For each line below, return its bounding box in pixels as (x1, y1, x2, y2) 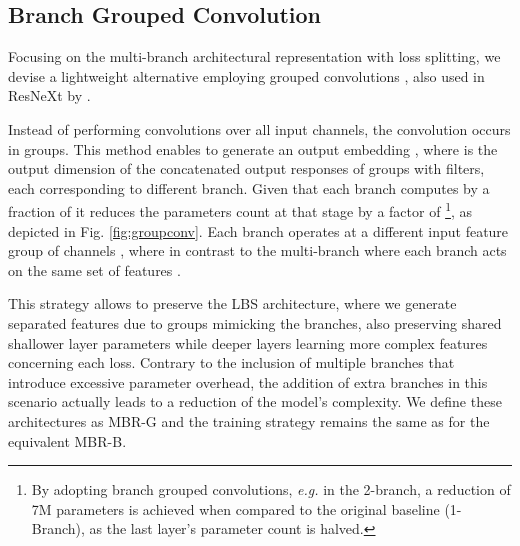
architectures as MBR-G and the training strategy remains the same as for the (8, 410, 490, 431)
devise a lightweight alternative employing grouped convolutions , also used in (8, 65, 485, 86)
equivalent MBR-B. (8, 430, 127, 451)
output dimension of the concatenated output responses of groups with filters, (8, 158, 485, 179)
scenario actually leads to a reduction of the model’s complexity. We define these (8, 391, 502, 412)
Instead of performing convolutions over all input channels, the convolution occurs (8, 118, 511, 139)
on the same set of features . (8, 259, 181, 280)
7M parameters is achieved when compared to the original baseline (31, 498, 440, 519)
